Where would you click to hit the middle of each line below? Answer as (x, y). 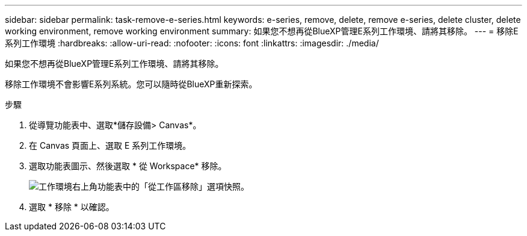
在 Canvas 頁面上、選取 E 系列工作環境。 (110, 145)
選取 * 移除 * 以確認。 (72, 207)
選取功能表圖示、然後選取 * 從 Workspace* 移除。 (128, 166)
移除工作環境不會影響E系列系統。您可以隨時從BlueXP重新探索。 (131, 84)
